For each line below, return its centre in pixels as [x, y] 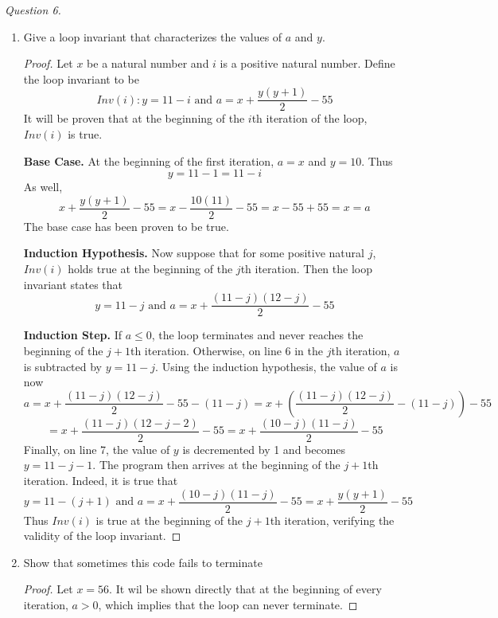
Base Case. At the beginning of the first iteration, [149, 160]
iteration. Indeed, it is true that [101, 480]
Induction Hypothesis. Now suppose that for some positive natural [194, 253]
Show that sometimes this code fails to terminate [143, 562]
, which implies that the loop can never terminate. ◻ [228, 604]
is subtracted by [62, 366]
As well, [43, 187]
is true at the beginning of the [169, 520]
